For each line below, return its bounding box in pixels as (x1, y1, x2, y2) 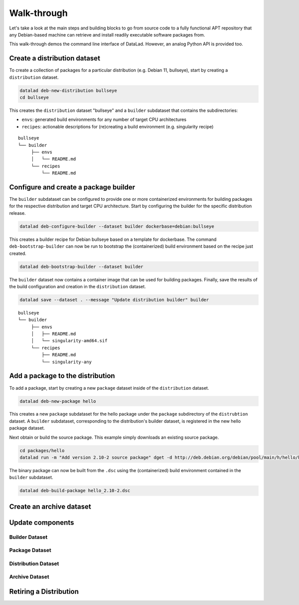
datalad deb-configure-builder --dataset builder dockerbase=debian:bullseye (19, 223, 214, 229)
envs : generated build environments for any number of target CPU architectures (21, 116, 187, 122)
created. (9, 250, 27, 256)
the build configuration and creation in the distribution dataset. (9, 283, 147, 289)
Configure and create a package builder (9, 183, 136, 191)
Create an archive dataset (9, 502, 92, 511)
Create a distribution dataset (9, 54, 101, 62)
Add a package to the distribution (9, 372, 115, 380)
